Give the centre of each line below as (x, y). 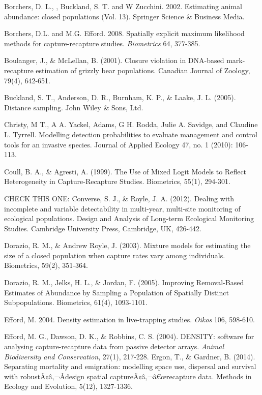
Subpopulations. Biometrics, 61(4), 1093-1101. (76, 302)
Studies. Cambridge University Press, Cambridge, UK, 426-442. (103, 228)
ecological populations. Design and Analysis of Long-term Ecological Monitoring (129, 218)
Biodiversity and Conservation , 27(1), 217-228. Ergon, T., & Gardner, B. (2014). (130, 356)
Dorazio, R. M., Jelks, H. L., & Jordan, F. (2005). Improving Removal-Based (124, 282)
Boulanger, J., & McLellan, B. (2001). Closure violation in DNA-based (114, 60)
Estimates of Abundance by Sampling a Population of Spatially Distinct (117, 292)
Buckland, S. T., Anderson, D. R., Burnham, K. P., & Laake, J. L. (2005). (120, 97)
